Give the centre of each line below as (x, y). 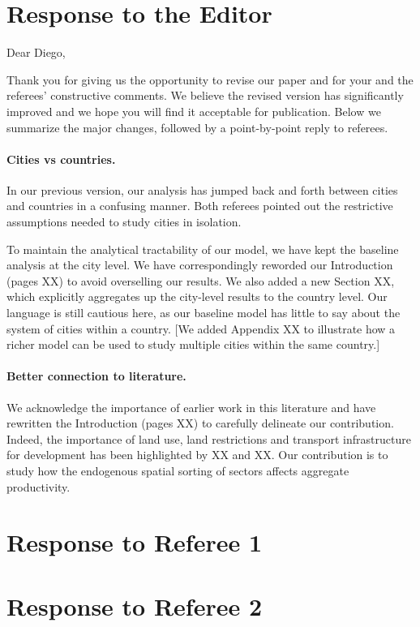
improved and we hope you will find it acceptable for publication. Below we (194, 111)
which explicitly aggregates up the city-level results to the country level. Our (197, 296)
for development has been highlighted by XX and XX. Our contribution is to (197, 455)
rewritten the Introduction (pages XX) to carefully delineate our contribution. (200, 423)
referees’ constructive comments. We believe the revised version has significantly (205, 95)
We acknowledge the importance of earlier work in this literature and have (191, 407)
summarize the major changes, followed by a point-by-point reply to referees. (197, 127)
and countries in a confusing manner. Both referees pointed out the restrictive (200, 206)
